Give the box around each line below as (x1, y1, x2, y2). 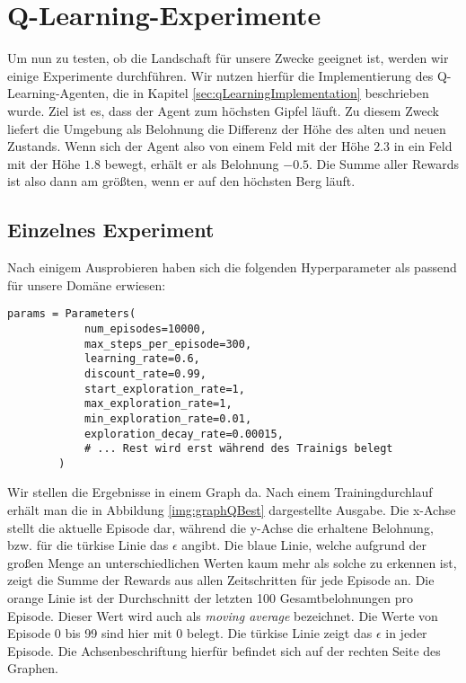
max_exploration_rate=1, (84, 397, 233, 411)
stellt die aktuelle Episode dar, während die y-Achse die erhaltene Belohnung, (7, 518, 434, 537)
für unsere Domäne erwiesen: (7, 275, 166, 294)
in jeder (385, 624, 427, 643)
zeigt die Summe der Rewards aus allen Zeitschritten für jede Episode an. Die (7, 571, 435, 590)
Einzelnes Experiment (7, 216, 215, 244)
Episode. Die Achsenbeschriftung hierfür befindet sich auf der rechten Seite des (7, 641, 441, 660)
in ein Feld (393, 137, 453, 155)
